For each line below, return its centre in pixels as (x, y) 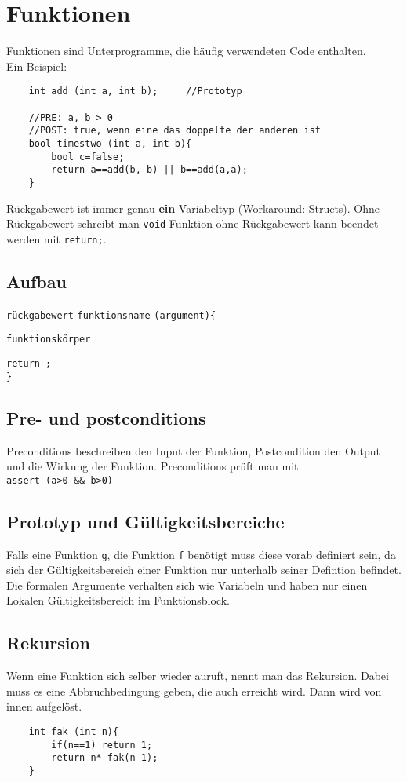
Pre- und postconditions (106, 417)
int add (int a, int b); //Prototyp (135, 91)
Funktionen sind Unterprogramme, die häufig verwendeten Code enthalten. (186, 51)
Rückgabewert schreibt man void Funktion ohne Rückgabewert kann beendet (193, 223)
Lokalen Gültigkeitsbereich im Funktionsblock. (118, 600)
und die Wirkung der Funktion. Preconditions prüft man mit (153, 466)
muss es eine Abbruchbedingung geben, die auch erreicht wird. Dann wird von (194, 691)
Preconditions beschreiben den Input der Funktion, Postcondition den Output (194, 450)
